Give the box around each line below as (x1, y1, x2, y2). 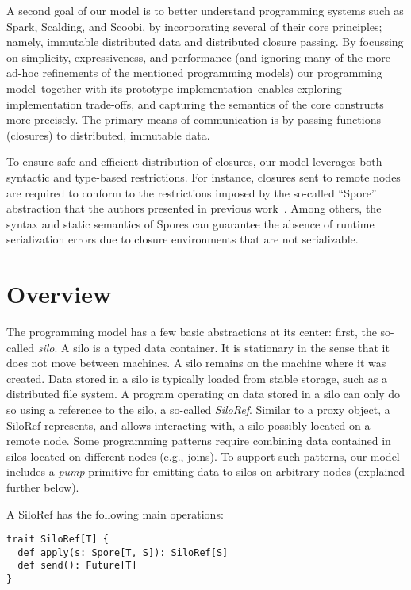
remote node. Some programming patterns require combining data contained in (6, 432, 391, 449)
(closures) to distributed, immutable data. (6, 126, 210, 143)
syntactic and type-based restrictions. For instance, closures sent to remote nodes (6, 168, 401, 185)
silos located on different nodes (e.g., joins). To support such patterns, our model (6, 447, 400, 464)
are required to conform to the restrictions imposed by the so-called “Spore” (6, 184, 377, 201)
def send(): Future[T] (17, 560, 137, 572)
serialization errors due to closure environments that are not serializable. (6, 231, 359, 247)
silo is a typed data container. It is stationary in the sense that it (73, 339, 390, 355)
